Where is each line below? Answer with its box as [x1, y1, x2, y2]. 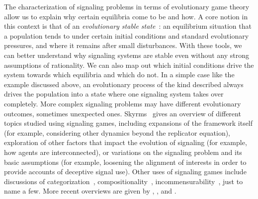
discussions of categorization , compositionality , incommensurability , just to [4, 176, 243, 186]
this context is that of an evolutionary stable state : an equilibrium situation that [4, 21, 252, 31]
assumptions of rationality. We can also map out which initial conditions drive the [4, 59, 254, 70]
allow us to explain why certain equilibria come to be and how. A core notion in [4, 11, 248, 21]
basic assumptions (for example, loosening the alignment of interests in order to [4, 156, 247, 167]
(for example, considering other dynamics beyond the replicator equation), [4, 127, 230, 138]
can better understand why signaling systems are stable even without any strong [4, 50, 250, 60]
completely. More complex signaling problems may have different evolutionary [4, 98, 241, 108]
